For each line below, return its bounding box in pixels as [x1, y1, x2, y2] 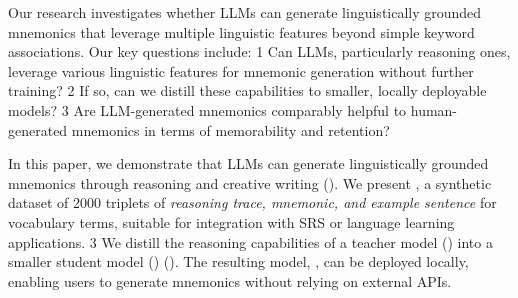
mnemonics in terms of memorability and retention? [71, 119, 390, 140]
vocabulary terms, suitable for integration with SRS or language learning [8, 211, 455, 232]
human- [410, 99, 458, 120]
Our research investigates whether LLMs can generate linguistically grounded [8, 2, 482, 22]
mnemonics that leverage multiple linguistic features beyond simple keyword [8, 21, 475, 42]
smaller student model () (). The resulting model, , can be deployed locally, [8, 251, 469, 272]
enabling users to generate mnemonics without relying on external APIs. [8, 270, 452, 291]
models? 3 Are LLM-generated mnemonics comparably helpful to [8, 99, 407, 120]
